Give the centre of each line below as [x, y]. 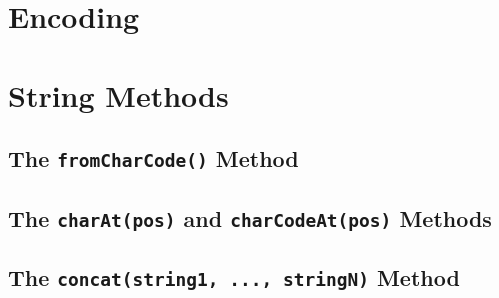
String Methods [118, 94]
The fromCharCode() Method [153, 158]
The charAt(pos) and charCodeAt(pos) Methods [250, 217]
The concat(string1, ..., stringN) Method [234, 276]
